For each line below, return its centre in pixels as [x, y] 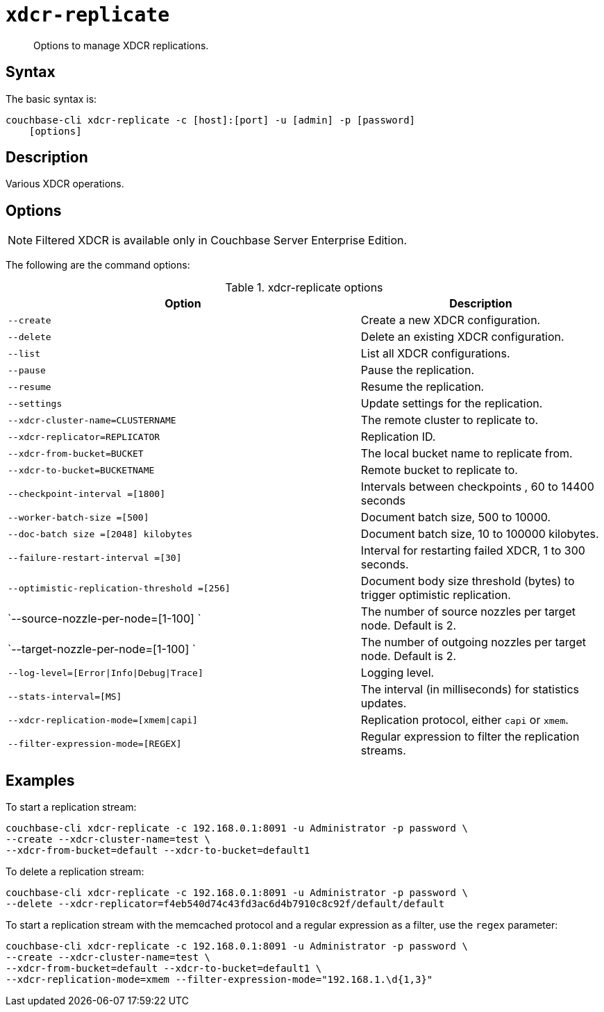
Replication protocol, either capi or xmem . [464, 720]
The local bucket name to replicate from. [467, 454]
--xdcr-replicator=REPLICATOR [84, 437]
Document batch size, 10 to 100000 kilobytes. [480, 534]
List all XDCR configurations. [435, 354]
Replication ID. [398, 437]
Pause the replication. [417, 370]
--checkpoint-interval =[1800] [86, 494]
